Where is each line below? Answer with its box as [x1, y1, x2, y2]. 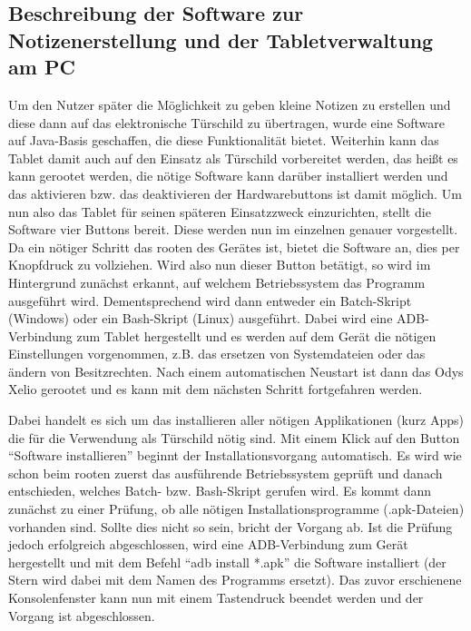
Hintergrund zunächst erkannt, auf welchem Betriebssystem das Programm [8, 272, 426, 291]
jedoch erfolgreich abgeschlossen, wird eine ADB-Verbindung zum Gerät [8, 535, 408, 554]
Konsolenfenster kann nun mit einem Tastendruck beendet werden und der [8, 588, 424, 607]
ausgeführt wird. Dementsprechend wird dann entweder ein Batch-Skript [8, 291, 412, 310]
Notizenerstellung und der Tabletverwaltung [8, 25, 434, 54]
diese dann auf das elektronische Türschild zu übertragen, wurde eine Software [8, 113, 445, 132]
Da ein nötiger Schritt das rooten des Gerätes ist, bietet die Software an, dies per [8, 237, 460, 256]
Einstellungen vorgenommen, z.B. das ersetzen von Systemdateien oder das [8, 344, 426, 363]
